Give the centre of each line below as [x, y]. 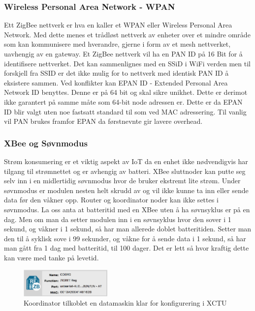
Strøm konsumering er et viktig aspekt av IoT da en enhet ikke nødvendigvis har [126, 161]
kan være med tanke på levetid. [51, 257]
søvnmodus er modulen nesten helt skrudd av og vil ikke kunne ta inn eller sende [126, 190]
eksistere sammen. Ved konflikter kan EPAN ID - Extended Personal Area [116, 82]
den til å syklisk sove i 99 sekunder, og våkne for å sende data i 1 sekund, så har [125, 238]
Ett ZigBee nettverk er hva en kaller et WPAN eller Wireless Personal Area [118, 25]
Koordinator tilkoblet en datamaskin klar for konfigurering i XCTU [125, 303]
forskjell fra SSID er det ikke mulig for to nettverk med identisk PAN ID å [116, 73]
